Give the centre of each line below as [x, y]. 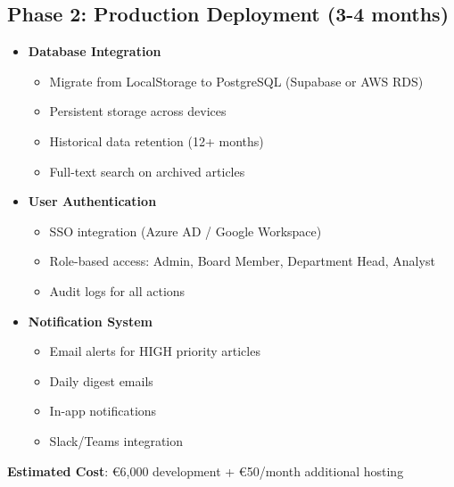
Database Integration [95, 51]
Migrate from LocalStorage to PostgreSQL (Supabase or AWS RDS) [236, 81]
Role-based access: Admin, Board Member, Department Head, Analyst [242, 261]
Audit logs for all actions [117, 290]
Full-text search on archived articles [147, 171]
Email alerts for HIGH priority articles [155, 351]
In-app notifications [103, 411]
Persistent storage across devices [138, 111]
